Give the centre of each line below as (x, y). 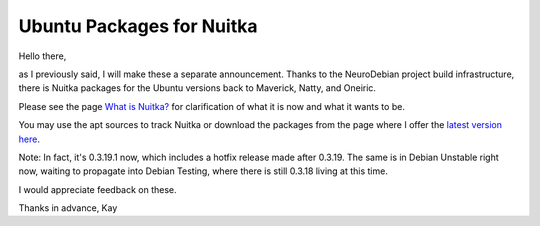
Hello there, (42, 56)
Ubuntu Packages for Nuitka (138, 26)
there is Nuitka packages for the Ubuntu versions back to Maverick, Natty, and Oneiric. (197, 88)
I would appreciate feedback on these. (97, 189)
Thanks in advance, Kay (68, 208)
